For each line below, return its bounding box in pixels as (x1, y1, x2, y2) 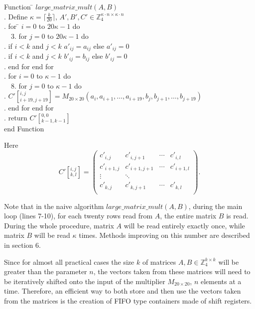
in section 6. (4, 240, 41, 250)
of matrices (142, 256, 176, 267)
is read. (226, 210, 249, 221)
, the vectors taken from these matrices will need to (93, 266, 251, 277)
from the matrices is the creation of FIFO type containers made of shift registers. (4, 296, 252, 306)
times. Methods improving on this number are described (79, 230, 250, 240)
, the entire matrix (160, 210, 217, 221)
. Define (4, 11, 28, 21)
